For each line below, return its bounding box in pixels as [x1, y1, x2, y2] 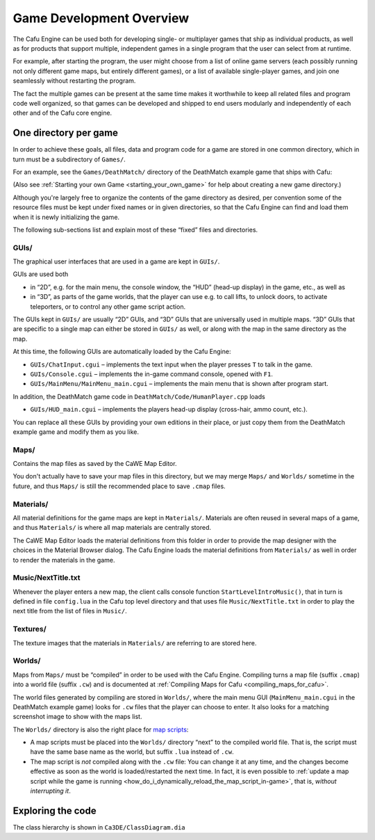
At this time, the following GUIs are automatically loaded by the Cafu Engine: [12, 348, 231, 356]
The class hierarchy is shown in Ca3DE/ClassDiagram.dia [12, 823, 185, 831]
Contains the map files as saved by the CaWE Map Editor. [12, 460, 177, 468]
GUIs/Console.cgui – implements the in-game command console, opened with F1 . [30, 369, 274, 378]
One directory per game [12, 127, 118, 139]
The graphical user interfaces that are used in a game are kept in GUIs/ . [12, 257, 220, 266]
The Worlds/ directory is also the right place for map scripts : [12, 725, 189, 734]
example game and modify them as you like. [12, 428, 139, 436]
